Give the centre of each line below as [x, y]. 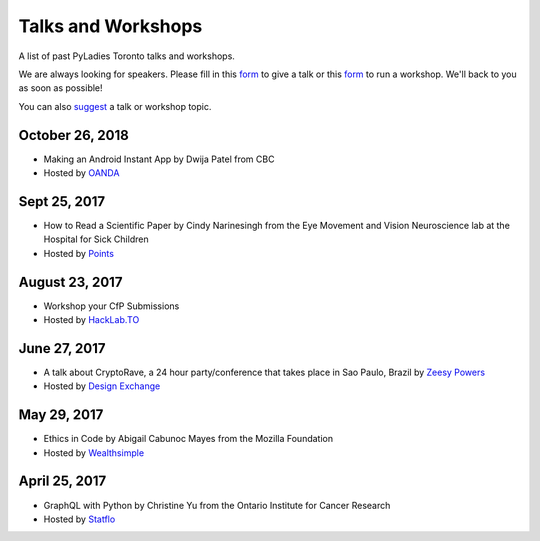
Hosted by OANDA [81, 173]
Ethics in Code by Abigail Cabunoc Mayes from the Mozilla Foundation [188, 439]
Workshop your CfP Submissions [111, 306]
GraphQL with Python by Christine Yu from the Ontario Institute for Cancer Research [217, 505]
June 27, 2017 [62, 348]
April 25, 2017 [62, 481]
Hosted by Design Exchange [102, 386]
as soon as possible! [61, 88]
